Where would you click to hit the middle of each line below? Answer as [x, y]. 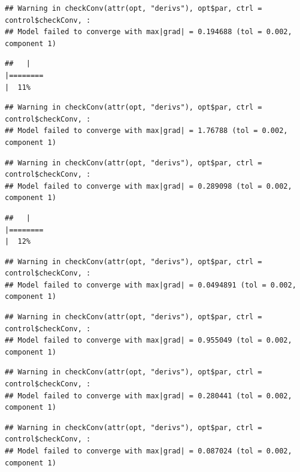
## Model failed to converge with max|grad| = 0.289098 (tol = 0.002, [149, 186]
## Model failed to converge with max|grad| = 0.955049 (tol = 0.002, [149, 341]
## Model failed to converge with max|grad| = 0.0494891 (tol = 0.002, [151, 285]
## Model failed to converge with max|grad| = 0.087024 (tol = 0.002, [149, 451]
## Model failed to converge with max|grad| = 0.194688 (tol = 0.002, [149, 32]
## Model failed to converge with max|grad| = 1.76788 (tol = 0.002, [146, 131]
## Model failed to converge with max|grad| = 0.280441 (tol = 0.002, [149, 396]
